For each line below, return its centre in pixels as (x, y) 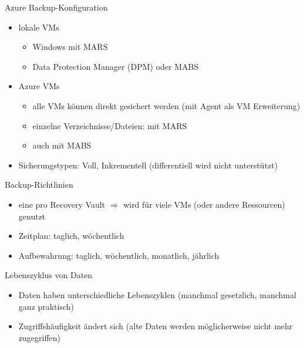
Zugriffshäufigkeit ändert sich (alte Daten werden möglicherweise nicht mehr (156, 326)
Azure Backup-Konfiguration (56, 7)
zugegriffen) (40, 337)
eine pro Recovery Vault (62, 204)
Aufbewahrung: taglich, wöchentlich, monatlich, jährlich (119, 255)
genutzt (32, 216)
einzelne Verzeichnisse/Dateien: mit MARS (110, 125)
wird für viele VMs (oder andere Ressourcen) (204, 204)
